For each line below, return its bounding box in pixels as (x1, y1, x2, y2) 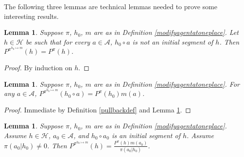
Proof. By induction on (4, 63, 72, 73)
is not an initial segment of (132, 36, 213, 47)
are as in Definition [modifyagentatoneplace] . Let (93, 27, 239, 37)
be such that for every (26, 36, 90, 47)
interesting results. (4, 11, 59, 21)
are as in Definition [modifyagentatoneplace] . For (93, 78, 240, 89)
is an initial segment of (111, 130, 180, 141)
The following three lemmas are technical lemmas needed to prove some (4, 1, 217, 11)
